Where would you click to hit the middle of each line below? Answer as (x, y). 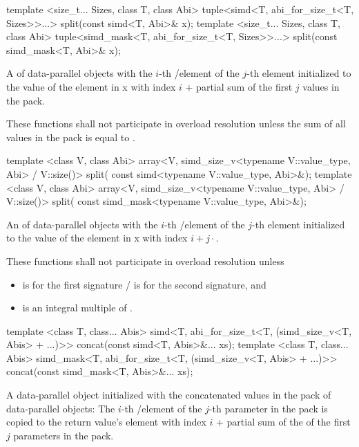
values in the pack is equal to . (71, 137)
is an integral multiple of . (77, 308)
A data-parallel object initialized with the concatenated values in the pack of (169, 395)
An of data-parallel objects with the (82, 224)
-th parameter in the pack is (268, 408)
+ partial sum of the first (239, 86)
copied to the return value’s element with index (106, 422)
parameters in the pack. (64, 435)
